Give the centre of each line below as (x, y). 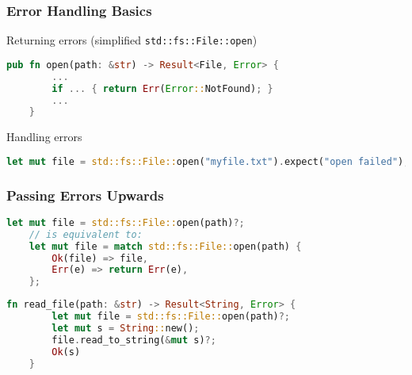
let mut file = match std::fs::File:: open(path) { (165, 246)
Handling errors (44, 137)
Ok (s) (66, 352)
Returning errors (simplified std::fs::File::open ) (132, 40)
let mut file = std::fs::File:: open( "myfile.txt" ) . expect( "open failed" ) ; (208, 161)
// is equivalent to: (86, 234)
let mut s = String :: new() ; (126, 328)
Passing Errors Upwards (85, 195)
